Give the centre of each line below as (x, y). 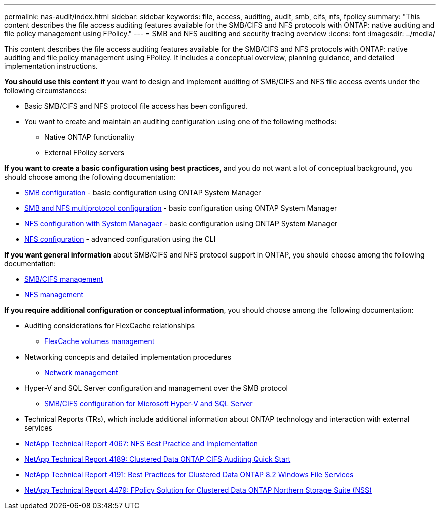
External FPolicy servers (84, 153)
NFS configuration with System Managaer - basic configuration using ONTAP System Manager (181, 224)
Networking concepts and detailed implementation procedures (128, 357)
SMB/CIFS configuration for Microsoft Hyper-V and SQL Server (148, 404)
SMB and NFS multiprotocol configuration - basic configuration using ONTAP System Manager (181, 208)
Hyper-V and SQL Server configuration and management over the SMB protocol (156, 388)
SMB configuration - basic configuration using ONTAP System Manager (143, 192)
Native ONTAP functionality (89, 137)
